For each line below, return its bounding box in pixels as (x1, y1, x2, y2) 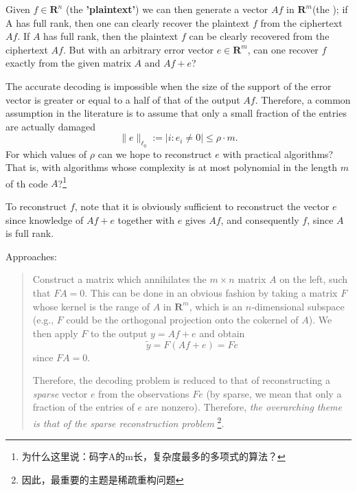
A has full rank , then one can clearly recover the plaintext (5, 15, 250, 30)
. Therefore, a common (255, 92, 351, 106)
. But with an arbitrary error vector (62, 42, 214, 56)
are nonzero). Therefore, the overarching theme (145, 400, 342, 414)
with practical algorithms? (222, 146, 334, 161)
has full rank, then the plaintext (43, 29, 178, 43)
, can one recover (247, 42, 319, 56)
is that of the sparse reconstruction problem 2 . (32, 413, 224, 430)
